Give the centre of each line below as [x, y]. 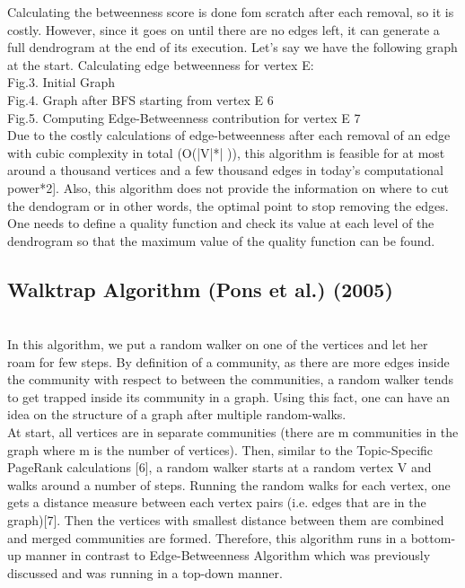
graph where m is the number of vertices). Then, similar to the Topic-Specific [220, 449]
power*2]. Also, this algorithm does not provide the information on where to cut [228, 187]
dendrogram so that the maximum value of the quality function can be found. [221, 240]
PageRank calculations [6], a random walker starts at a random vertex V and [219, 467]
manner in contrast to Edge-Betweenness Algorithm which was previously [228, 555]
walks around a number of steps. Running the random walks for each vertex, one [229, 484]
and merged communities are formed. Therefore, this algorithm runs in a [207, 537]
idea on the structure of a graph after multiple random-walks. [177, 414]
